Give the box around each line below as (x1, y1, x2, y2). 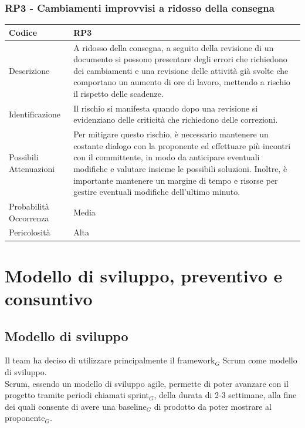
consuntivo (5, 286, 93, 310)
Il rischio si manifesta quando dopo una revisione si (73, 102, 258, 114)
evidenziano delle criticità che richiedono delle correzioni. (73, 113, 278, 126)
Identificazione (9, 107, 60, 120)
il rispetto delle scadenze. (73, 87, 164, 99)
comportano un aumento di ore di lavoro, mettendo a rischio (73, 76, 290, 88)
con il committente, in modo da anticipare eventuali (73, 151, 260, 163)
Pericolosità (9, 226, 50, 238)
